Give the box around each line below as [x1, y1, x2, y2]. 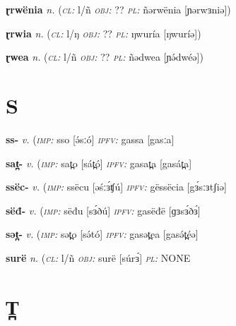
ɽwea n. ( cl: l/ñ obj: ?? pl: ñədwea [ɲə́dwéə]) [6, 49, 203, 64]
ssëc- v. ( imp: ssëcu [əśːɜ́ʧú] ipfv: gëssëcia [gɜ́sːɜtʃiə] [6, 179, 227, 194]
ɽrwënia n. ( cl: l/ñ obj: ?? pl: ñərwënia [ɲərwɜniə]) [6, 2, 231, 16]
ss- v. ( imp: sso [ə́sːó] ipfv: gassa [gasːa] [6, 131, 175, 146]
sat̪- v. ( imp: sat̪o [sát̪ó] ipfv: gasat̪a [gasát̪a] [6, 155, 192, 170]
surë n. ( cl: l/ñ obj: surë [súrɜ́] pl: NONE [6, 250, 191, 265]
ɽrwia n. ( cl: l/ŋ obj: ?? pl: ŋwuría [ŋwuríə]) [6, 25, 201, 40]
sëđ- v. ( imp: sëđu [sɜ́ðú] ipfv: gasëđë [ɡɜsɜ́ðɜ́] [6, 203, 201, 217]
